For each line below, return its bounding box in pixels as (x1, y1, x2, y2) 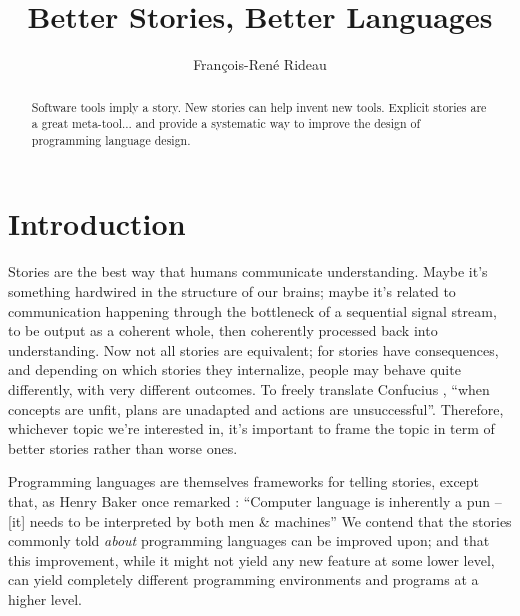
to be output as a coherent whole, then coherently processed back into (8, 320, 438, 341)
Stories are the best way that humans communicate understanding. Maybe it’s (8, 261, 488, 282)
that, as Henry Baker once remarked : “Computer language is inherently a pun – (8, 490, 502, 511)
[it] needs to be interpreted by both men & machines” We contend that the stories (8, 510, 512, 531)
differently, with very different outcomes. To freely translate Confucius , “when (8, 378, 490, 399)
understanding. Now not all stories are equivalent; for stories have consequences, (8, 339, 499, 360)
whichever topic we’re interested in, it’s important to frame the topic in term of (8, 418, 495, 439)
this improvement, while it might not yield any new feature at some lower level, (8, 549, 495, 570)
